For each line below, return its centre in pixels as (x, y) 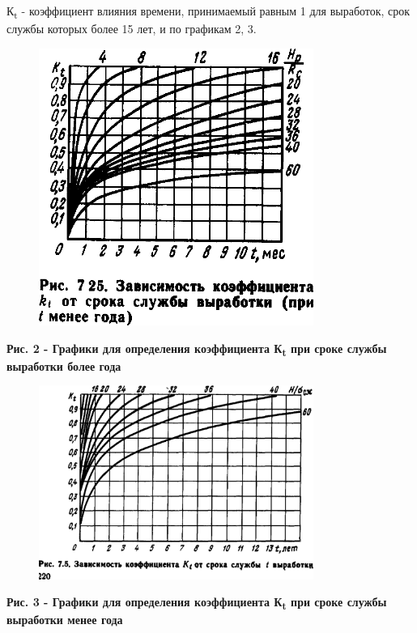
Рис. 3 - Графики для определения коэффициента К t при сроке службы (197, 603)
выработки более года (64, 365)
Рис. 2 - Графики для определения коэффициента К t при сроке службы (197, 349)
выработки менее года (65, 620)
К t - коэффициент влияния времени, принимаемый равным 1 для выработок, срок (208, 12)
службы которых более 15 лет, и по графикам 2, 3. (132, 29)
